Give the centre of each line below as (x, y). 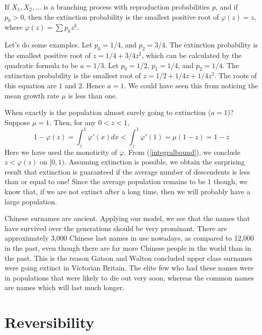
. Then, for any (73, 122)
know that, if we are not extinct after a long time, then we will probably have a (127, 191)
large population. (31, 201)
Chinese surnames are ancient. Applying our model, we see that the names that (127, 218)
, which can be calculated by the (192, 55)
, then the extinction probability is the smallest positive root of (121, 16)
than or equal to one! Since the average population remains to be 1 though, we (126, 181)
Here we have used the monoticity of (61, 152)
